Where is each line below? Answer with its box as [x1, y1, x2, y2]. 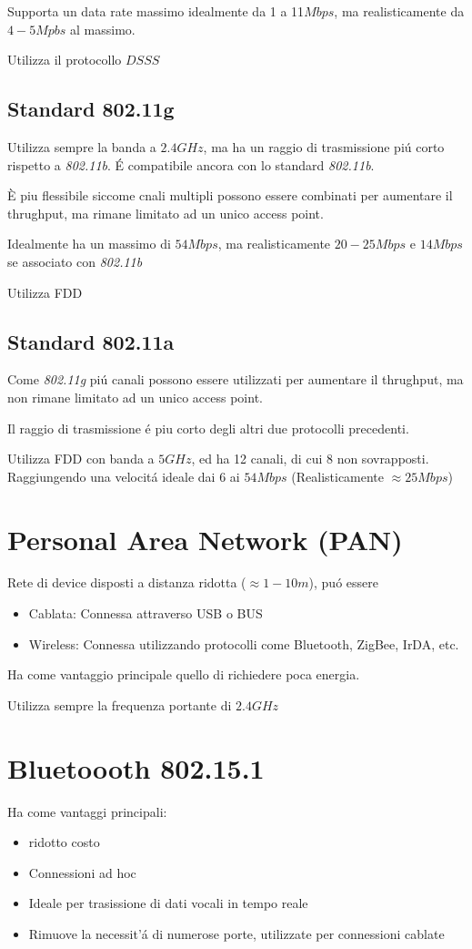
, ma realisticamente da [334, 2, 465, 20]
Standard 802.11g [7, 95, 175, 123]
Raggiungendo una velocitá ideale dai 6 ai [7, 466, 240, 485]
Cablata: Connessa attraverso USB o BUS [28, 604, 263, 623]
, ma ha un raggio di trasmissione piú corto [203, 137, 445, 156]
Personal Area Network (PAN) [7, 520, 403, 557]
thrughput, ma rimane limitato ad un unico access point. [7, 203, 324, 222]
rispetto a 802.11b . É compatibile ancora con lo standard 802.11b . [7, 155, 375, 174]
